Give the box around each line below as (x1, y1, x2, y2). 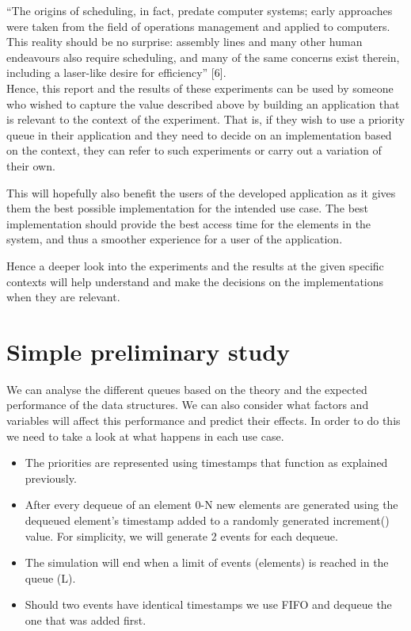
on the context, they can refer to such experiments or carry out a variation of (6, 142, 382, 159)
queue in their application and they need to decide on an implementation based (6, 126, 392, 143)
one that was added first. (25, 611, 147, 628)
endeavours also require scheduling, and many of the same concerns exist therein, (6, 48, 400, 65)
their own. (6, 157, 55, 174)
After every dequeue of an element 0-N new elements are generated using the (25, 496, 398, 513)
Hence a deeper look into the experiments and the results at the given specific (6, 257, 384, 273)
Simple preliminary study (6, 335, 291, 367)
